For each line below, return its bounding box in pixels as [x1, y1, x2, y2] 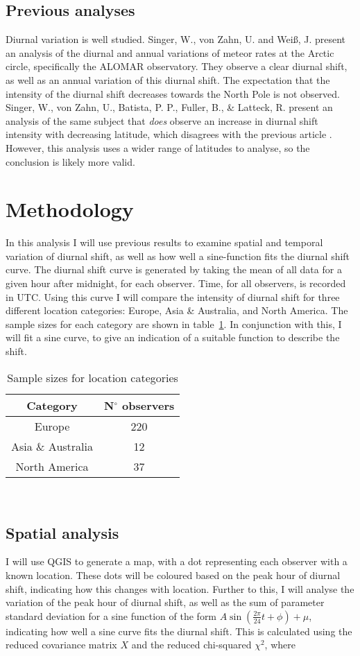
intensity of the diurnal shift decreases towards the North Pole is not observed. [6, 86, 340, 101]
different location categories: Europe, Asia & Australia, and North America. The [6, 303, 348, 318]
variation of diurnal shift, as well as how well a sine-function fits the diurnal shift [6, 248, 350, 263]
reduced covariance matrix [6, 637, 117, 652]
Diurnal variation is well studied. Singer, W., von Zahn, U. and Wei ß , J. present [6, 32, 346, 46]
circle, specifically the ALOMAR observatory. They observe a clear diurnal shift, [6, 59, 348, 74]
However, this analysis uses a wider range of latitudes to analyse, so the [6, 140, 310, 155]
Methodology [6, 195, 134, 223]
